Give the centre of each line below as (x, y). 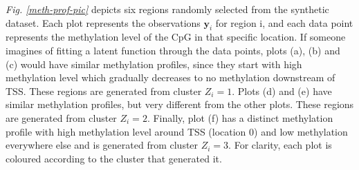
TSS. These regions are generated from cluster (104, 91)
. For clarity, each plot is (280, 145)
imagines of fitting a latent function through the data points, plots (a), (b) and (173, 50)
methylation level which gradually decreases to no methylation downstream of (171, 77)
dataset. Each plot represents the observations (103, 22)
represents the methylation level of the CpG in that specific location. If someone (176, 37)
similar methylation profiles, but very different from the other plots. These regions (180, 104)
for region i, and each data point (284, 22)
